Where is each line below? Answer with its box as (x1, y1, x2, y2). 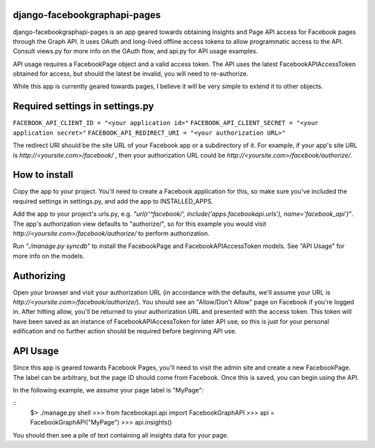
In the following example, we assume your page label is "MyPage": (12, 385, 204, 394)
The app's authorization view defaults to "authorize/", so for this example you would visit (12, 219, 267, 228)
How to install (12, 169, 74, 181)
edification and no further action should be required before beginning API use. (12, 327, 237, 335)
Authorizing (12, 269, 66, 281)
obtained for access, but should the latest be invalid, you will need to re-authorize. (12, 69, 249, 78)
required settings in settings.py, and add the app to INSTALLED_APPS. (12, 197, 213, 205)
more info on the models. (12, 251, 85, 260)
